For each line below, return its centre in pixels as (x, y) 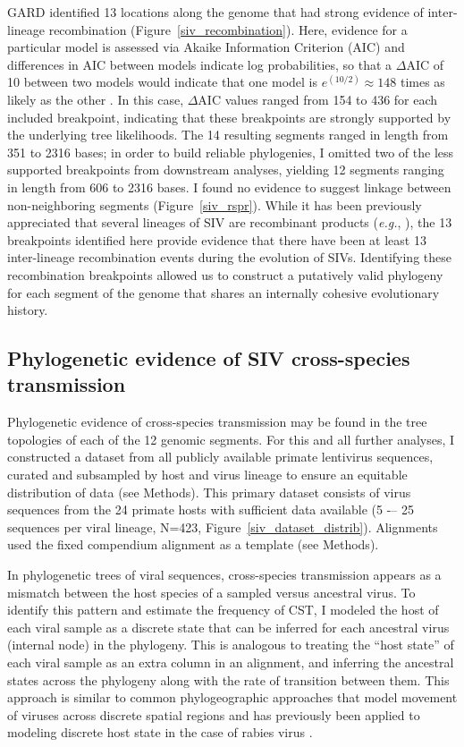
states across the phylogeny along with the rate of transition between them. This (228, 679)
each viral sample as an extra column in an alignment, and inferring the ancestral (231, 662)
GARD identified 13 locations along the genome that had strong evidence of (215, 12)
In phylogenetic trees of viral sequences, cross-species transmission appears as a (224, 575)
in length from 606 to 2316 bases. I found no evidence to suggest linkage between (229, 187)
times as (422, 82)
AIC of (425, 64)
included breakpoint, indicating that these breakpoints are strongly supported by (229, 117)
